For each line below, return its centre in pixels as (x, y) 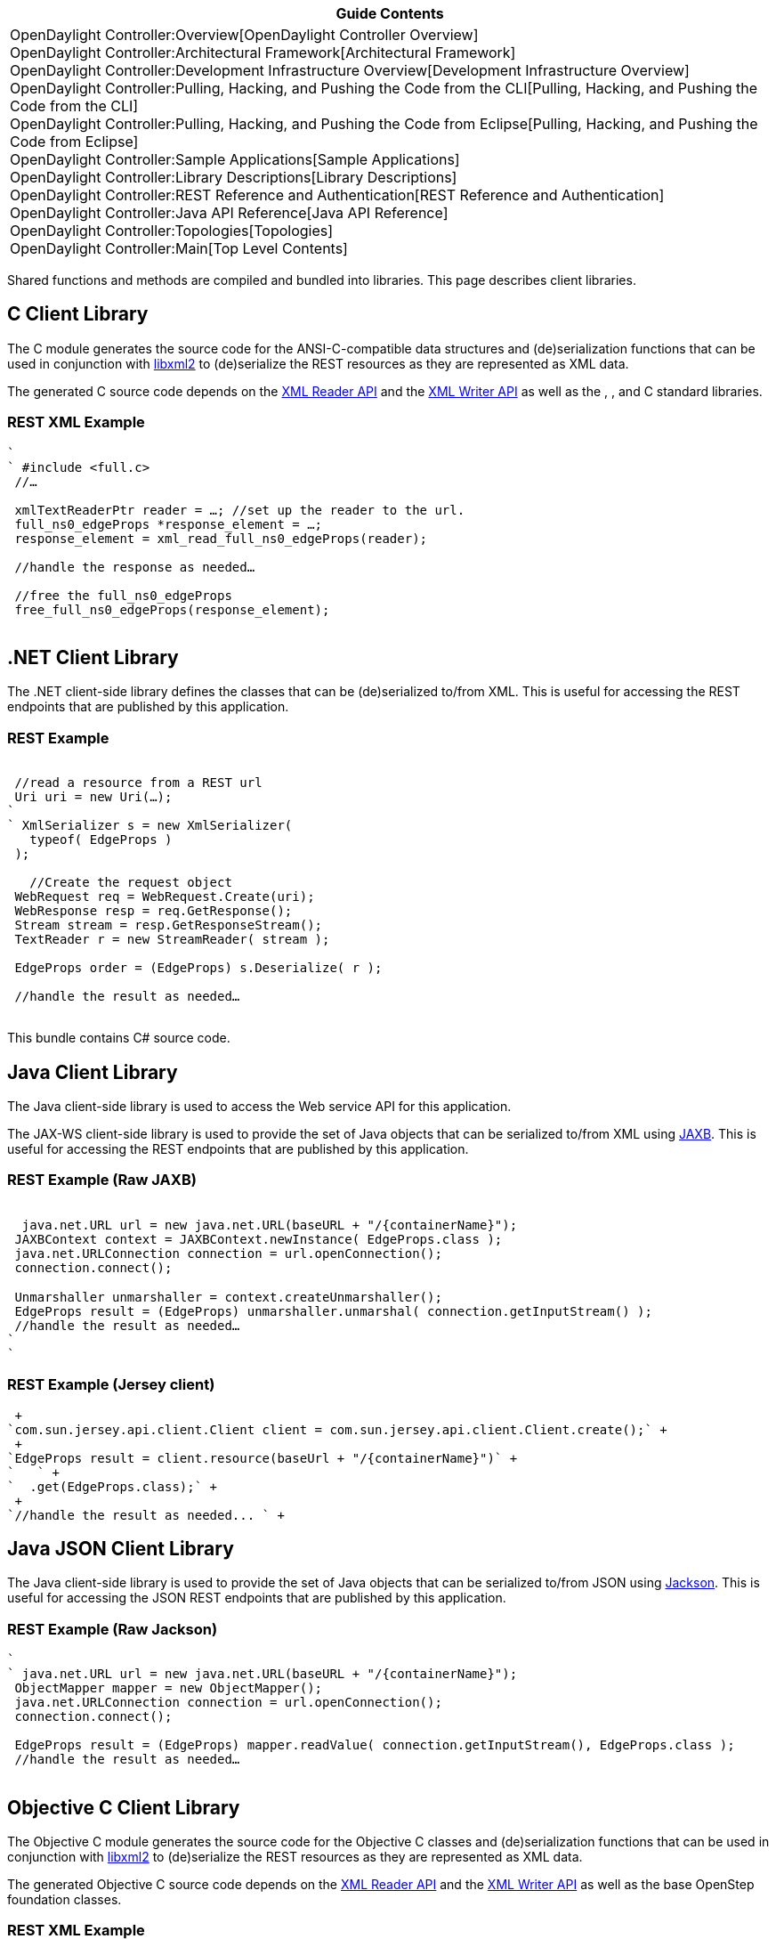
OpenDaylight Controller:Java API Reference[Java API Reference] (229, 213)
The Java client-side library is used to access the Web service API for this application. (259, 1107)
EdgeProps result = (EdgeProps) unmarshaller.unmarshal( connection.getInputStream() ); (333, 1311)
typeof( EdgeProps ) (101, 840)
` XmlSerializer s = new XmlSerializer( (150, 826)
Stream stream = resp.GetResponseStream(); (169, 925)
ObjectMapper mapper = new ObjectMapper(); (169, 1688)
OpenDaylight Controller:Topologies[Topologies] (172, 231)
